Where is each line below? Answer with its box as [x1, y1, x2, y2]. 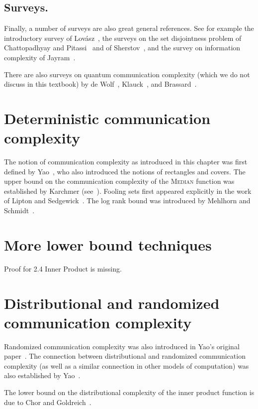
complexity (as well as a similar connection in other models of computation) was [4, 360, 249, 371]
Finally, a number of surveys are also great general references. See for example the [4, 23, 254, 33]
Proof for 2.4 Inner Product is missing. [4, 263, 122, 273]
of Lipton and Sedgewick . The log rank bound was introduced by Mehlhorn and [4, 195, 251, 206]
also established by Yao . [4, 370, 81, 381]
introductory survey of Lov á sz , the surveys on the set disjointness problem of [4, 32, 242, 43]
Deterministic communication [4, 108, 211, 128]
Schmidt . [4, 205, 35, 216]
